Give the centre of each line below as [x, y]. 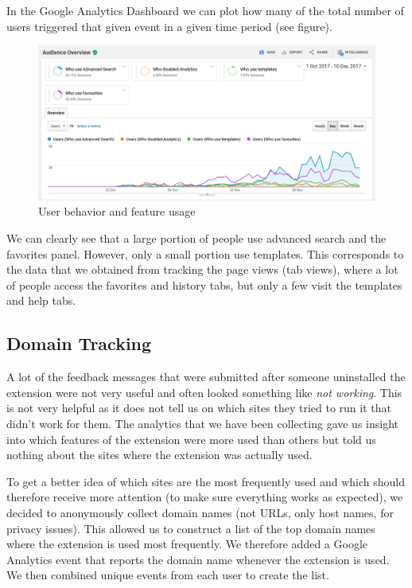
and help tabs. [41, 300]
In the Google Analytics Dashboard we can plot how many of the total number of [205, 10]
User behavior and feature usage [117, 211]
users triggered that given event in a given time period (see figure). [169, 26]
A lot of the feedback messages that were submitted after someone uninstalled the [206, 377]
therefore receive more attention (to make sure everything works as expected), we [205, 497]
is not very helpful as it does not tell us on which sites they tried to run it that [199, 408]
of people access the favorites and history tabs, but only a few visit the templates [204, 284]
